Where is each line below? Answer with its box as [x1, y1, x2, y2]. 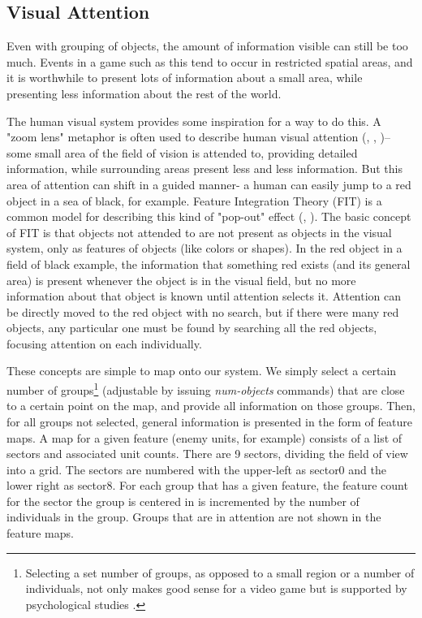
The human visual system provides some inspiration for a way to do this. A [6, 112, 381, 129]
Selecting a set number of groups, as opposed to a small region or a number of [25, 564, 415, 581]
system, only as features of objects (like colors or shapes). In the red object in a [6, 240, 403, 257]
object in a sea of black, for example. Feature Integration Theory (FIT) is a [6, 192, 382, 209]
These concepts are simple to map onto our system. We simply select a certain [6, 362, 397, 379]
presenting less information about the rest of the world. [6, 84, 282, 102]
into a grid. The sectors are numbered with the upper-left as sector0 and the [6, 460, 386, 478]
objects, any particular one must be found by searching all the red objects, [6, 319, 377, 336]
